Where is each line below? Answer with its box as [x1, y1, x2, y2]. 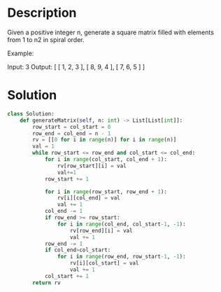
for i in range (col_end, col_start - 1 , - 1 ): [57, 221, 187, 228]
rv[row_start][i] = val [57, 162, 127, 169]
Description [7, 5, 77, 21]
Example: [7, 49, 34, 57]
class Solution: [7, 110, 55, 117]
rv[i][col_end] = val [57, 195, 120, 202]
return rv [32, 279, 61, 286]
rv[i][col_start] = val [69, 260, 139, 267]
